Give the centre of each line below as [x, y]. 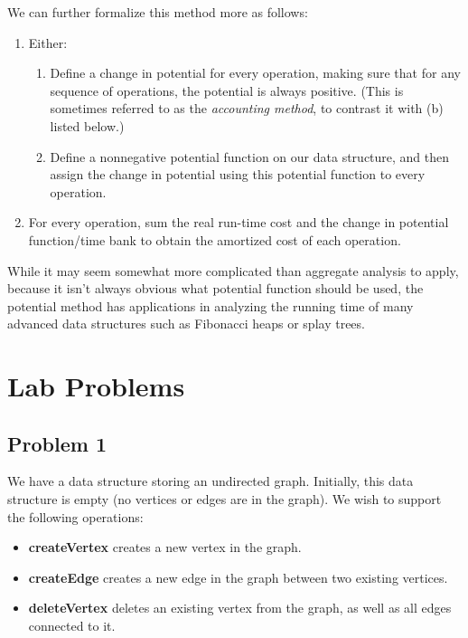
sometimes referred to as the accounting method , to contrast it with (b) [247, 108]
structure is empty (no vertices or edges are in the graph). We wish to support [225, 499]
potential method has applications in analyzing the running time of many [211, 305]
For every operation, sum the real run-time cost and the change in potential [239, 222]
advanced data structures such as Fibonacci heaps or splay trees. [186, 324]
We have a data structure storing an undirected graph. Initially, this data [211, 481]
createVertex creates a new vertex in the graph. [165, 547]
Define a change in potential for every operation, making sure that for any [255, 73]
